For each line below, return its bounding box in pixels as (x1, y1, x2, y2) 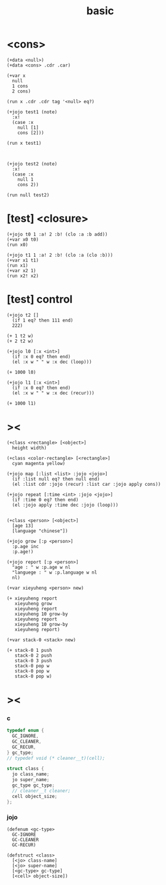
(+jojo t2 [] (7, 312, 39, 318)
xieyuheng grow (14, 600, 52, 606)
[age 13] (12, 523, 34, 529)
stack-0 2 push (14, 652, 52, 658)
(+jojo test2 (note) (7, 161, 58, 167)
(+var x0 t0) (7, 236, 39, 243)
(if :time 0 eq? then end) (12, 496, 79, 502)
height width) (12, 445, 47, 451)
